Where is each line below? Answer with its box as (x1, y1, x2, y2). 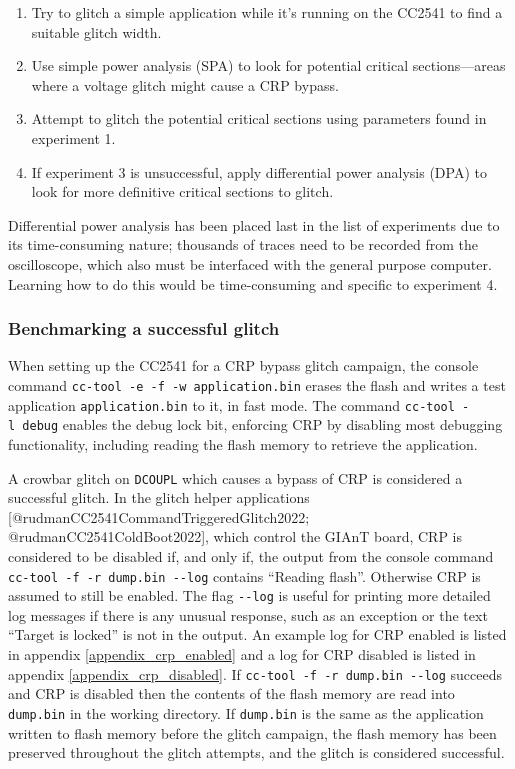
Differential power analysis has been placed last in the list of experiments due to (8, 214, 500, 235)
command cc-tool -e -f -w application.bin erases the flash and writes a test (8, 374, 506, 395)
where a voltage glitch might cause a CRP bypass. (31, 74, 339, 95)
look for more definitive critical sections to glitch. (31, 181, 334, 202)
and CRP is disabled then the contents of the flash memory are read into (8, 683, 455, 704)
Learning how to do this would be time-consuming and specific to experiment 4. (8, 273, 498, 294)
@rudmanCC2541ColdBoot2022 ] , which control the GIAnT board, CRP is (8, 526, 462, 547)
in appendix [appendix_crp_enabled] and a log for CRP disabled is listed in (8, 644, 476, 665)
